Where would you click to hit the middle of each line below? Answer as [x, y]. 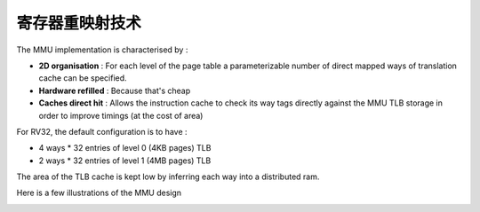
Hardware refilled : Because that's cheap [115, 90]
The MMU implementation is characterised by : [102, 50]
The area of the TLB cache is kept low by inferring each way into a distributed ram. [168, 177]
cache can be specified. [83, 78]
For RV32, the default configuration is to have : [102, 131]
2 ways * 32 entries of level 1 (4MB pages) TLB [125, 161]
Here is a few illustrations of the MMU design [99, 193]
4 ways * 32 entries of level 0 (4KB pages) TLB [125, 148]
